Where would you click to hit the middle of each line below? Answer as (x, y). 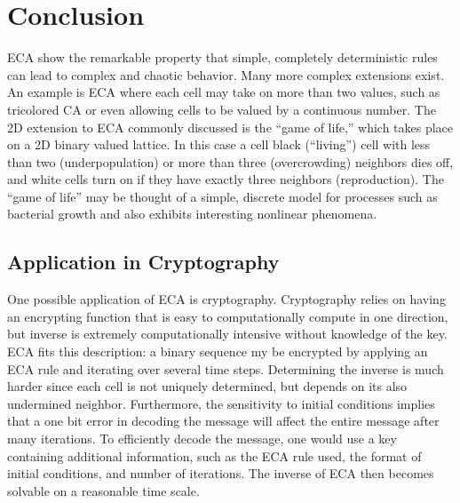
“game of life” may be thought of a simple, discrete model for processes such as (222, 196)
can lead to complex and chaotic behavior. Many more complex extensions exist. (226, 74)
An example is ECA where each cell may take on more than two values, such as (224, 92)
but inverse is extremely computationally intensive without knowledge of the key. (227, 334)
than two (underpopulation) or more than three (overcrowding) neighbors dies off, (230, 161)
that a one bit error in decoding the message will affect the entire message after (223, 421)
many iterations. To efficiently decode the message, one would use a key (202, 439)
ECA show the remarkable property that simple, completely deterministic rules (222, 57)
